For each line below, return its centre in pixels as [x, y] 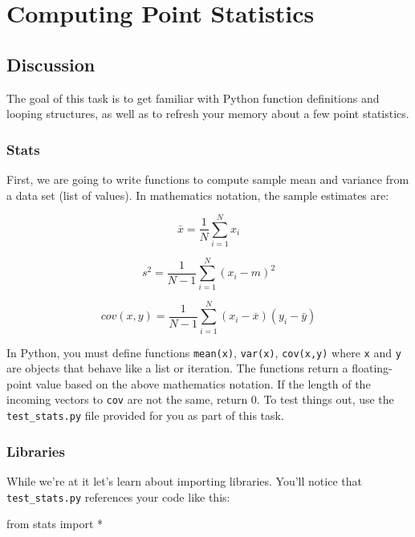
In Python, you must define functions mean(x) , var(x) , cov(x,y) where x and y [204, 352]
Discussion [51, 64]
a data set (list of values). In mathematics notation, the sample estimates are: [198, 195]
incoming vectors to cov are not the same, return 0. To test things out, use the [200, 399]
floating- [372, 368]
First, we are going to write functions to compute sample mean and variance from [208, 179]
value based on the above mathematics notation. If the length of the [203, 383]
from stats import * [55, 524]
